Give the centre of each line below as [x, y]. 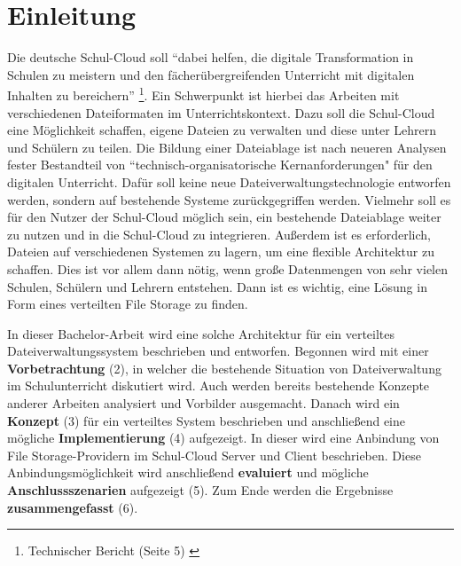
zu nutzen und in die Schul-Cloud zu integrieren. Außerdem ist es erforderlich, [219, 234]
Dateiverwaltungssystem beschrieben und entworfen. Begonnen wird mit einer [218, 351]
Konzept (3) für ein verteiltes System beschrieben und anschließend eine [206, 420]
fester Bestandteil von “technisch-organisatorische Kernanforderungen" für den [220, 165]
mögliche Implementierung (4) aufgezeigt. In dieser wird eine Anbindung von [223, 438]
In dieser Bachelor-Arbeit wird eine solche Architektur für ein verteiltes [201, 333]
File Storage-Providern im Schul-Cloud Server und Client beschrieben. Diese [214, 455]
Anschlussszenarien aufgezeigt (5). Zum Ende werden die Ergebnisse [200, 490]
